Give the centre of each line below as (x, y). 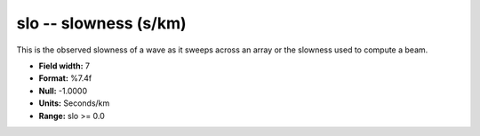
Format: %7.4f (65, 78)
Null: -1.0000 (63, 91)
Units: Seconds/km (74, 103)
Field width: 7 (64, 66)
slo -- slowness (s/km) (101, 23)
